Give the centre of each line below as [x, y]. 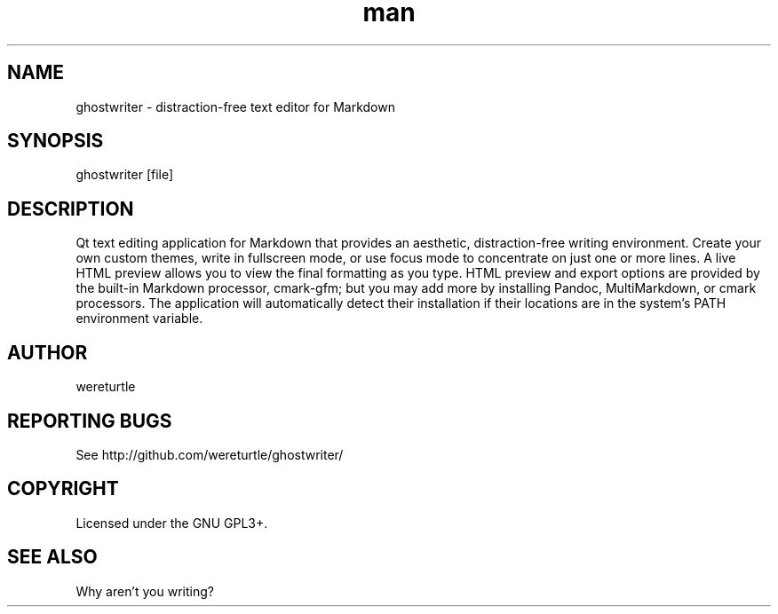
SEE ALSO [52, 557]
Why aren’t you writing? [145, 591]
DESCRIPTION [71, 209]
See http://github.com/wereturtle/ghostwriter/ [210, 454]
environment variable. [139, 319]
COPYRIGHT [63, 489]
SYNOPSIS [56, 141]
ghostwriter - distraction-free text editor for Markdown [235, 106]
